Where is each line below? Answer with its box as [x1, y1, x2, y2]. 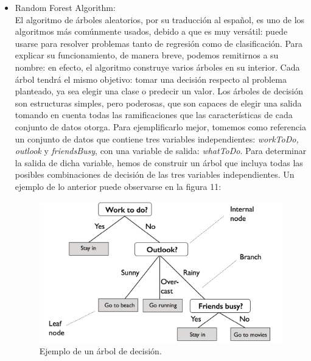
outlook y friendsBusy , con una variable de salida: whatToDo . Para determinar [15, 144, 307, 157]
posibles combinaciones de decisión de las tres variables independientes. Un [15, 168, 295, 181]
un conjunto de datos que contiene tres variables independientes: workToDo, [15, 132, 299, 145]
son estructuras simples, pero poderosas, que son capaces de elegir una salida [15, 96, 302, 109]
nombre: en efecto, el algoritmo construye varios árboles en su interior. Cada [15, 60, 300, 73]
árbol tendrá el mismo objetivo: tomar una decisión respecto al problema [15, 72, 287, 85]
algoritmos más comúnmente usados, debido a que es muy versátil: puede [15, 25, 288, 38]
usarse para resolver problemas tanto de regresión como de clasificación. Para [15, 37, 303, 49]
